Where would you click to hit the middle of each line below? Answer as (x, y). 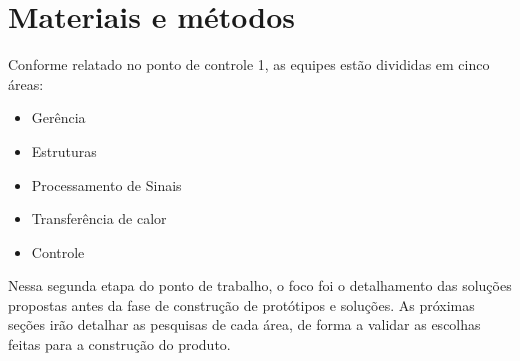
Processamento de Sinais (106, 184)
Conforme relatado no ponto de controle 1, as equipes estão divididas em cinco (249, 64)
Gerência (58, 117)
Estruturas (64, 150)
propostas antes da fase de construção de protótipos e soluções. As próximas (241, 304)
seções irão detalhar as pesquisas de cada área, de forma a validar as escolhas (244, 324)
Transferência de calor (99, 218)
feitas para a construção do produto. (119, 344)
